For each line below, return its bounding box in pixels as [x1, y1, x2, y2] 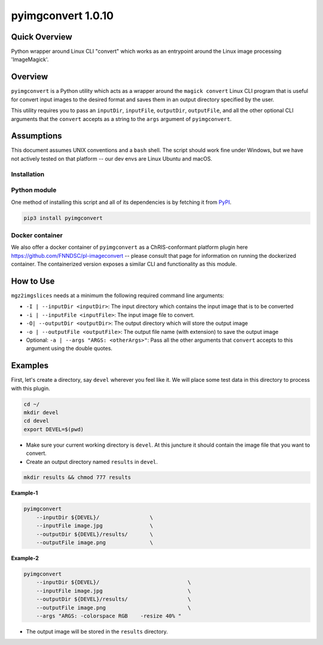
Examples [11, 360, 49, 371]
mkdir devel [23, 409, 59, 416]
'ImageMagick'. [11, 56, 49, 63]
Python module [11, 186, 57, 194]
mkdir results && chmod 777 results [23, 474, 132, 481]
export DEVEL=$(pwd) [23, 426, 84, 433]
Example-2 [11, 554, 39, 562]
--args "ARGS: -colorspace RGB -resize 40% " [36, 612, 182, 619]
